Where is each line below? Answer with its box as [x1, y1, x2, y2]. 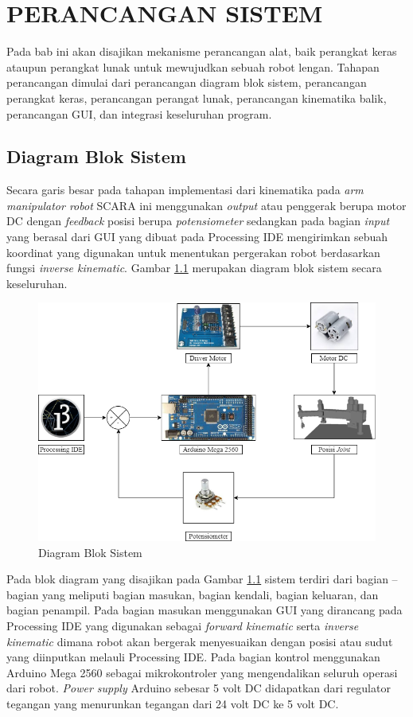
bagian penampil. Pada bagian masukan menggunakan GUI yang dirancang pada [6, 602, 403, 618]
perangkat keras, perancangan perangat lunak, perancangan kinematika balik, [6, 89, 387, 106]
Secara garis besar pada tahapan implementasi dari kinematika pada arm [6, 181, 364, 198]
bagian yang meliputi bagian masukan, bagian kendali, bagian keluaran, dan [6, 586, 379, 602]
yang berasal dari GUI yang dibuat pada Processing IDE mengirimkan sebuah [6, 228, 388, 245]
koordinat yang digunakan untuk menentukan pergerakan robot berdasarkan [6, 244, 380, 260]
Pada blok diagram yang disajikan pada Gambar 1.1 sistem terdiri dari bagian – [6, 571, 398, 587]
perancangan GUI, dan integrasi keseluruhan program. [6, 105, 272, 122]
